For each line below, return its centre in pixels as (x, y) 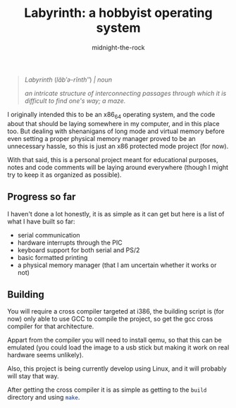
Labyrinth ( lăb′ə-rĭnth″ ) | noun (68, 80)
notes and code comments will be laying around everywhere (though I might (118, 167)
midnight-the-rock (118, 47)
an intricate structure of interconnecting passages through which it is (125, 93)
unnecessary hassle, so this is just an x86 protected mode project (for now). (118, 146)
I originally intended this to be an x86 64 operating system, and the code (111, 115)
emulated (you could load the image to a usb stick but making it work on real (118, 347)
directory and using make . (44, 397)
